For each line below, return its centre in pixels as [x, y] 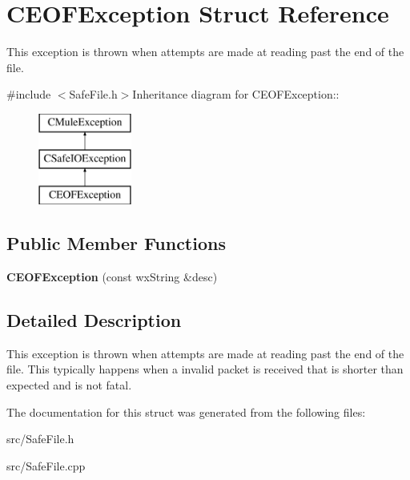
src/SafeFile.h [40, 439]
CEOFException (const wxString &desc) [112, 277]
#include [29, 94]
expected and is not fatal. [69, 385]
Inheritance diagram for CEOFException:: [236, 94]
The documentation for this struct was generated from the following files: [186, 411]
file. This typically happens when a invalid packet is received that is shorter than [205, 369]
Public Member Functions [116, 243]
